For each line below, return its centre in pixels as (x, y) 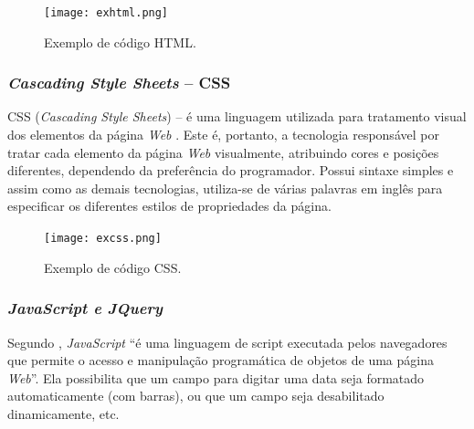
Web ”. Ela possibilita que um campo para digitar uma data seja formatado (216, 377)
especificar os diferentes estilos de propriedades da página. (169, 206)
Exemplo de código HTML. (120, 42)
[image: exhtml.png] (106, 13)
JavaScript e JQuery (85, 308)
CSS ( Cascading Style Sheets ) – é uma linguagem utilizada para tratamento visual (237, 116)
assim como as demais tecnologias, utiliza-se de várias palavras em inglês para (225, 188)
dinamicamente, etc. (63, 413)
